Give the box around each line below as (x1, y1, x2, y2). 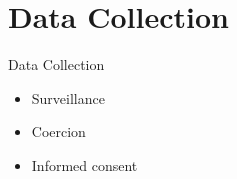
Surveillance (31, 87, 105, 108)
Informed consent (31, 154, 138, 175)
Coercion (31, 121, 86, 142)
